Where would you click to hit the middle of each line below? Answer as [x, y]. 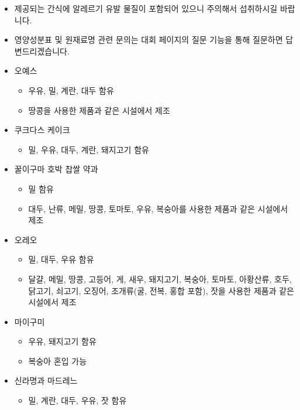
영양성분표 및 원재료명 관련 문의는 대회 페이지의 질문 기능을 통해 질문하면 [149, 40]
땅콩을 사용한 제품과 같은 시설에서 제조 [99, 110]
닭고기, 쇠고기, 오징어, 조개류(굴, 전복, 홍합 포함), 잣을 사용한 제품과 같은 [161, 290]
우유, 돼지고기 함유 [62, 341]
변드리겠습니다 [41, 51]
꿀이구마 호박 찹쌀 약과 [56, 169]
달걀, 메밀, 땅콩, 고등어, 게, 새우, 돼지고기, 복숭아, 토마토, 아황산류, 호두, [160, 279]
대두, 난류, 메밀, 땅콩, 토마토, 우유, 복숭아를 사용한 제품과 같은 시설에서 [158, 208]
